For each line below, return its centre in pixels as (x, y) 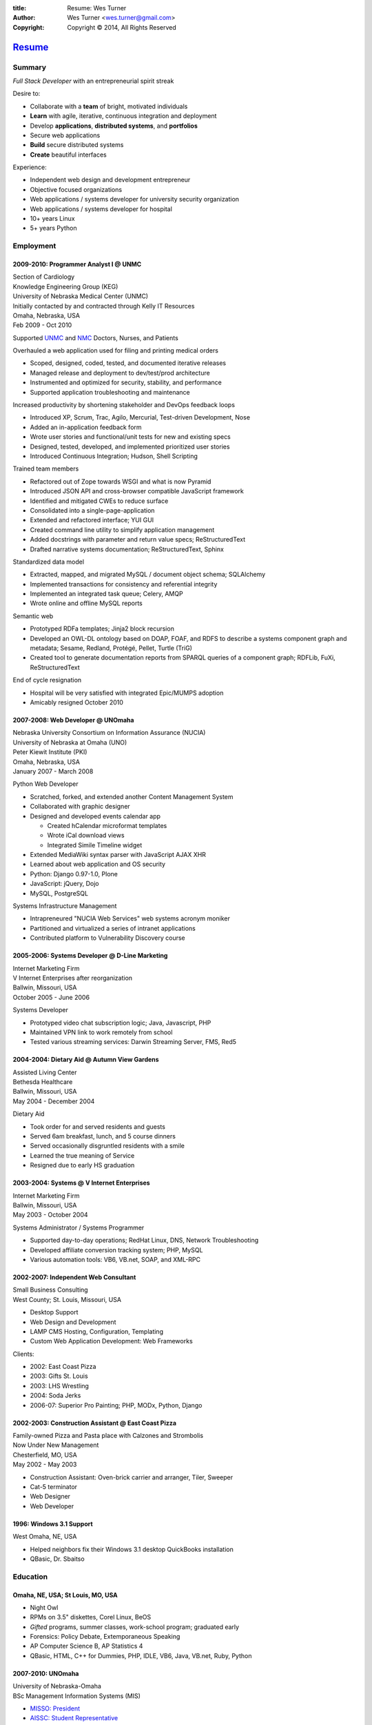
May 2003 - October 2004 (51, 1215)
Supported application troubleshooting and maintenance (110, 392)
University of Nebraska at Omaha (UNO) (70, 742)
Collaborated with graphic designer (80, 807)
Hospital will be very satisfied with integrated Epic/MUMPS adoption (127, 693)
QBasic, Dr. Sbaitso (58, 1559)
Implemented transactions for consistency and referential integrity (124, 584)
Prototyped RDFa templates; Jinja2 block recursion (102, 629)
